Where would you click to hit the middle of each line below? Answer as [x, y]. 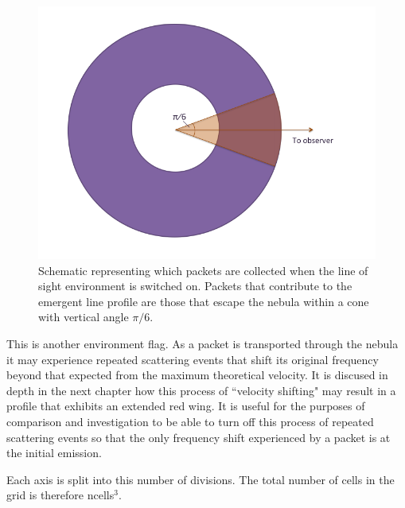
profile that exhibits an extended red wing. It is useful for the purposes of [186, 406]
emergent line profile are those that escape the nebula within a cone [204, 301]
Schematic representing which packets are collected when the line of [203, 270]
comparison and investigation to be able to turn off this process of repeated [190, 421]
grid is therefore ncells [60, 495]
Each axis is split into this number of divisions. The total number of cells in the [201, 479]
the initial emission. [54, 453]
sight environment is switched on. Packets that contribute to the [195, 286]
